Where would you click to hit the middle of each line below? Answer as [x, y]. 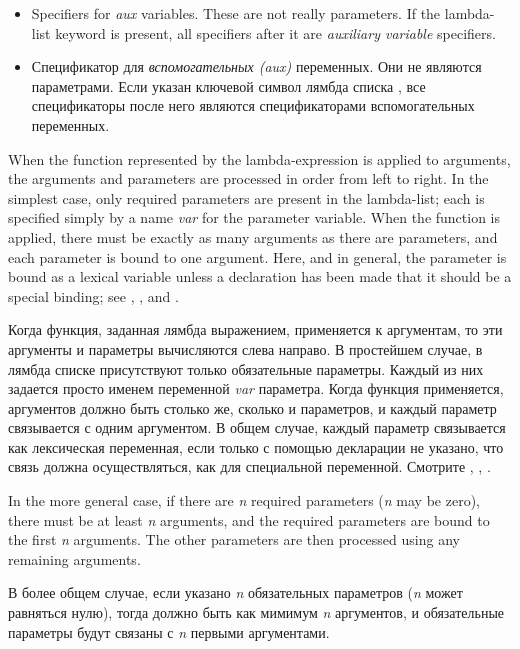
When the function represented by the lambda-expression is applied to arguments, [259, 158]
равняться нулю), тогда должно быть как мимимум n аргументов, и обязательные [256, 612]
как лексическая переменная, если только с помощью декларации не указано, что [256, 446]
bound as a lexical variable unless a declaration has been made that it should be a [260, 276]
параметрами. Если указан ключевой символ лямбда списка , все [228, 85]
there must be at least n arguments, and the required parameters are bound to [249, 519]
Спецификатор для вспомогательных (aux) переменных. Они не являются [256, 66]
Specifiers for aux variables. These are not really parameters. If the [236, 13]
